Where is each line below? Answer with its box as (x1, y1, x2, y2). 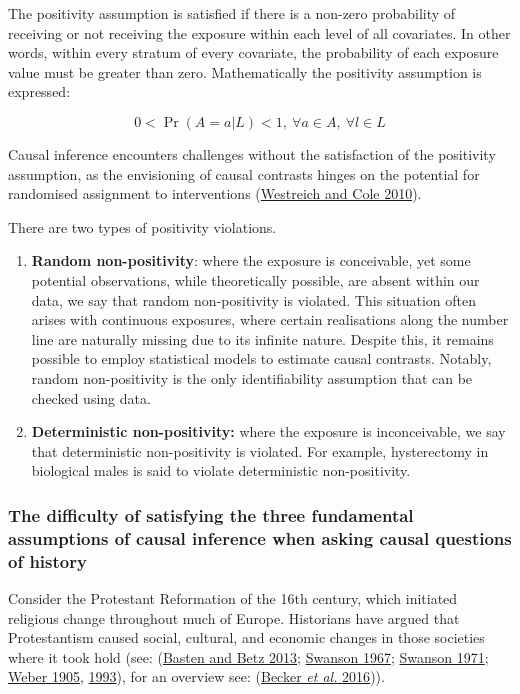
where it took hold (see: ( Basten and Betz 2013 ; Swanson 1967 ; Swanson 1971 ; (8, 646, 489, 667)
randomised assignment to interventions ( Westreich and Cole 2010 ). (8, 183, 422, 204)
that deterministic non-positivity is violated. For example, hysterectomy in (31, 440, 489, 461)
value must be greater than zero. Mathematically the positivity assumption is (8, 61, 482, 82)
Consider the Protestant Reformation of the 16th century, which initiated (8, 587, 458, 608)
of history (8, 548, 87, 573)
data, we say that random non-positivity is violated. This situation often (31, 289, 476, 310)
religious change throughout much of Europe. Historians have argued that (8, 607, 460, 628)
